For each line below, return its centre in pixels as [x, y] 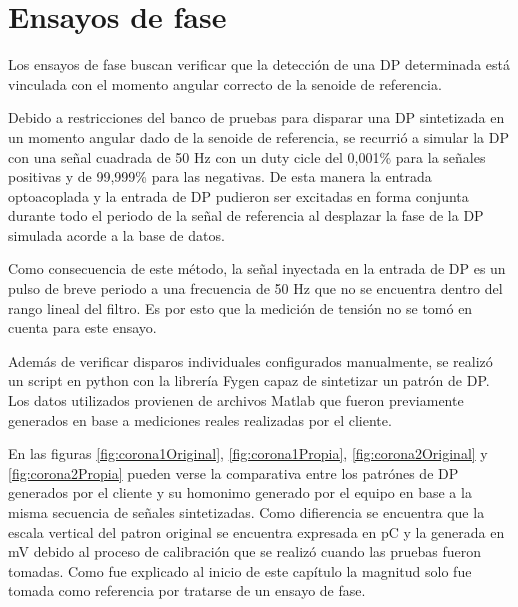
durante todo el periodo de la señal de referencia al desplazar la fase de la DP [246, 215]
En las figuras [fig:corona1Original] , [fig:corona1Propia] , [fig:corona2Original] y [248, 453]
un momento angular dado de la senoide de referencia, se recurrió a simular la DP [258, 136]
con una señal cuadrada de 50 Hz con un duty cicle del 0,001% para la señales [247, 156]
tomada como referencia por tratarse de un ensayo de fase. [187, 590]
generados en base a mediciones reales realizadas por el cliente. [200, 419]
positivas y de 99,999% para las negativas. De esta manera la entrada [220, 176]
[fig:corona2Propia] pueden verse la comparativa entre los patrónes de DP [233, 472]
